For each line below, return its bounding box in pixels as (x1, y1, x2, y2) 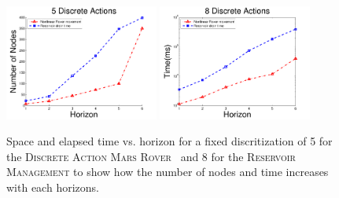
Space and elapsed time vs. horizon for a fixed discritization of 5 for (6, 133, 333, 149)
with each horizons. (6, 178, 99, 195)
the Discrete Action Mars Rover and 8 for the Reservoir (6, 148, 296, 164)
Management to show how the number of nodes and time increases (6, 163, 329, 180)
